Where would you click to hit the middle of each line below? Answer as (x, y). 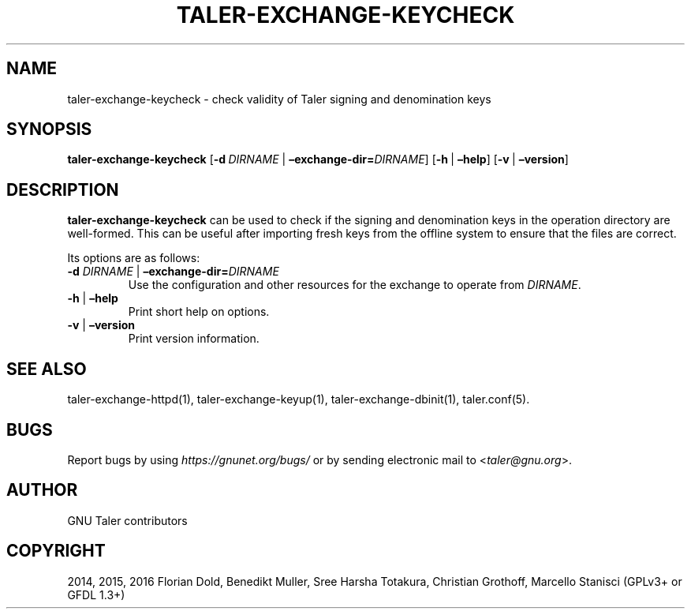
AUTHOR (42, 490)
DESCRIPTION (63, 189)
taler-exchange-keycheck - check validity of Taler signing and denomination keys (279, 99)
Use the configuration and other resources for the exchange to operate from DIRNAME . (355, 285)
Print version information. (194, 339)
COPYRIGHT (56, 551)
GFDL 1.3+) (96, 594)
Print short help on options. (199, 312)
